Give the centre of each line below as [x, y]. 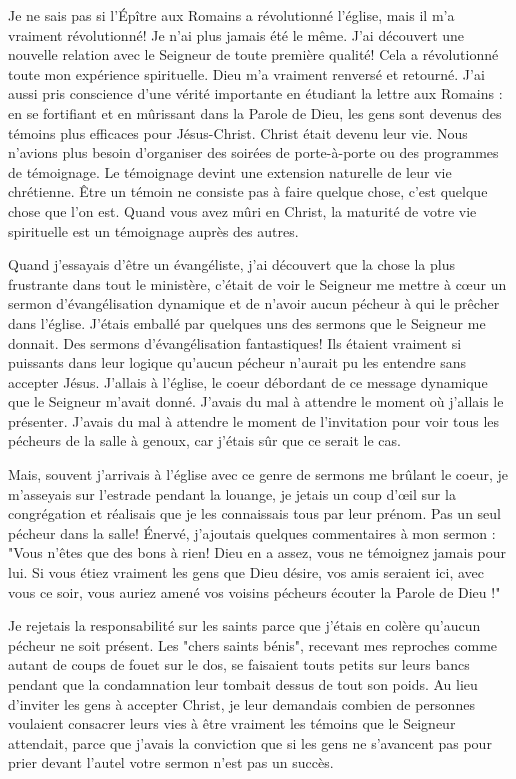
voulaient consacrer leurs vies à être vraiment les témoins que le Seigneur [232, 723]
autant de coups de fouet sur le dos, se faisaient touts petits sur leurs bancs [239, 664]
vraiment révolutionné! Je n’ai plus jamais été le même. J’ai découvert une [236, 34]
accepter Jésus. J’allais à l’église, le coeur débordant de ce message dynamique [248, 381]
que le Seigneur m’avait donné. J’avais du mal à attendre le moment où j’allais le [256, 401]
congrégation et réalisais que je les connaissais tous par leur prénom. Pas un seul [254, 513]
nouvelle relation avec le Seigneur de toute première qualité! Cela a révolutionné [253, 54]
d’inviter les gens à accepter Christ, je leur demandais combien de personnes [241, 703]
